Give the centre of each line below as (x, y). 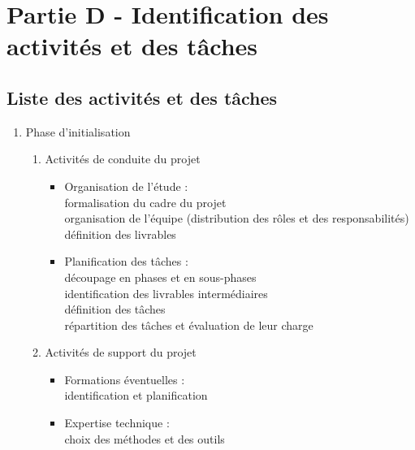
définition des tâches (115, 309)
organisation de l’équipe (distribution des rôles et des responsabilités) (237, 218)
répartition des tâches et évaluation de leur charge (189, 325)
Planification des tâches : (126, 261)
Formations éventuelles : (125, 379)
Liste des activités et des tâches (142, 97)
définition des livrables (120, 234)
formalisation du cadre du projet (145, 202)
